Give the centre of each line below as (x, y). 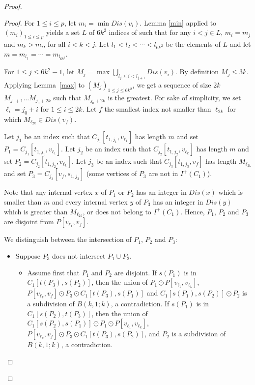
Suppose (28, 256)
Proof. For (19, 22)
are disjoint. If (136, 272)
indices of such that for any (150, 32)
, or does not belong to (117, 211)
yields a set (63, 32)
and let (240, 44)
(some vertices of (112, 173)
